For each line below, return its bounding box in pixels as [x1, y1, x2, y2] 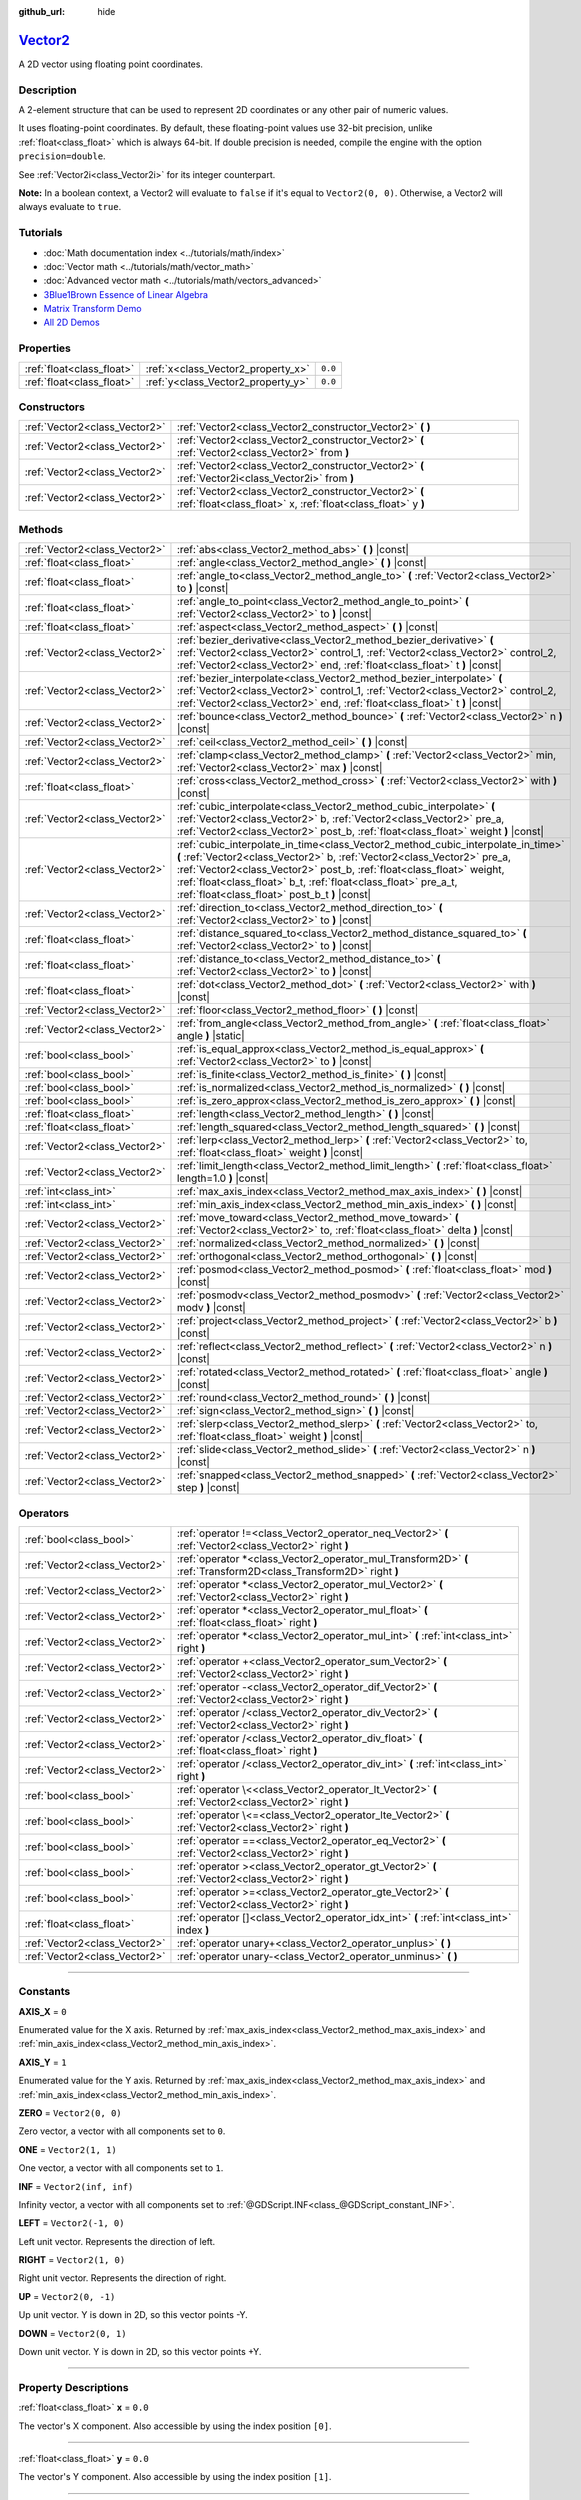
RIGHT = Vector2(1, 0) [18, 2254, 126, 2266]
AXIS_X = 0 [18, 2005, 67, 2017]
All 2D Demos [43, 316, 100, 329]
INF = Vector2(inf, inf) [18, 2180, 134, 2192]
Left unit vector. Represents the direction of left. [18, 2235, 216, 2247]
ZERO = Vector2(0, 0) [18, 2106, 122, 2119]
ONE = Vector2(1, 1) [18, 2143, 117, 2155]
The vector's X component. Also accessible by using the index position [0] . [18, 2420, 332, 2432]
